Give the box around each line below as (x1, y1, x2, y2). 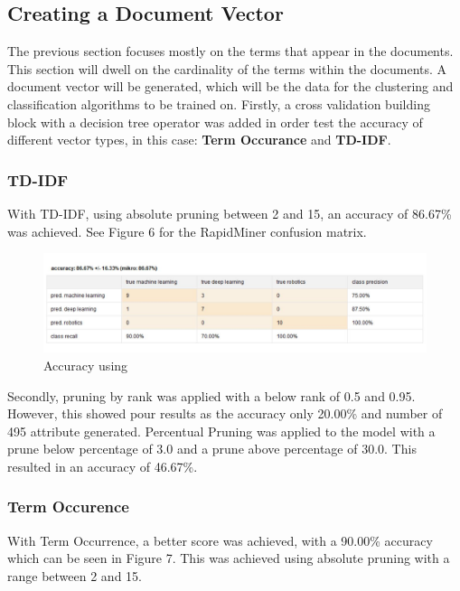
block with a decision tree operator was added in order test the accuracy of (7, 112, 423, 131)
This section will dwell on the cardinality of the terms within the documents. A (7, 59, 447, 78)
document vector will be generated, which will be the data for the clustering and (7, 77, 454, 96)
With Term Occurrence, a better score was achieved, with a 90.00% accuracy (7, 530, 433, 549)
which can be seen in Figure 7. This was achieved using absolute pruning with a (7, 549, 450, 568)
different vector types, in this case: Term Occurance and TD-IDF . (7, 130, 391, 149)
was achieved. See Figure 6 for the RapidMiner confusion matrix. (7, 221, 367, 240)
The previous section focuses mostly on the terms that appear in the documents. (7, 42, 454, 61)
